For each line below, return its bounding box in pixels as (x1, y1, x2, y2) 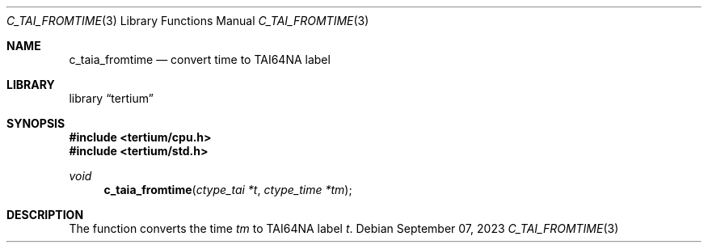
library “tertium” (69, 91, 154, 105)
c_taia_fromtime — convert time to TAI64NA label (69, 53, 331, 66)
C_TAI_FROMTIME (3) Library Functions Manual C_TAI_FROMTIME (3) (6, 14, 369, 27)
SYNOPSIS (6, 116, 65, 130)
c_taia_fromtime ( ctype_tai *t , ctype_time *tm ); (103, 183, 352, 196)
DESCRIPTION (6, 208, 84, 222)
